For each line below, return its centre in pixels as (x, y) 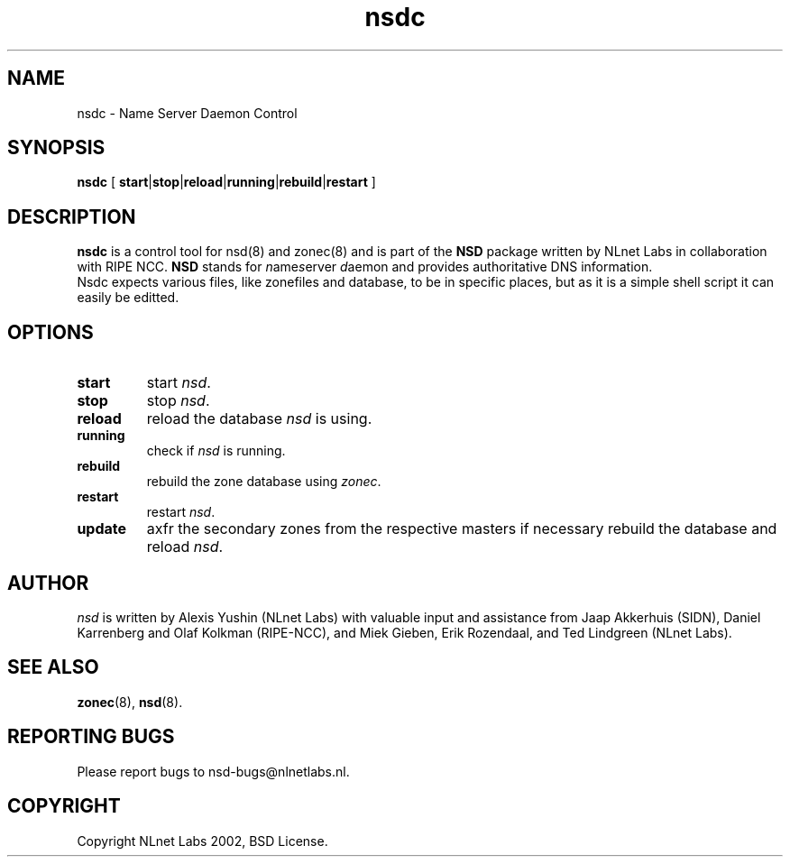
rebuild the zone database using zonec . (264, 482)
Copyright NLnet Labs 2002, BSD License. (202, 841)
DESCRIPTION (72, 216)
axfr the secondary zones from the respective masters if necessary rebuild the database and (462, 529)
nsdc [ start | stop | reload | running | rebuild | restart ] (226, 182)
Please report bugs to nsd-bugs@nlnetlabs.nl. (213, 771)
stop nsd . (178, 401)
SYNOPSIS (56, 148)
